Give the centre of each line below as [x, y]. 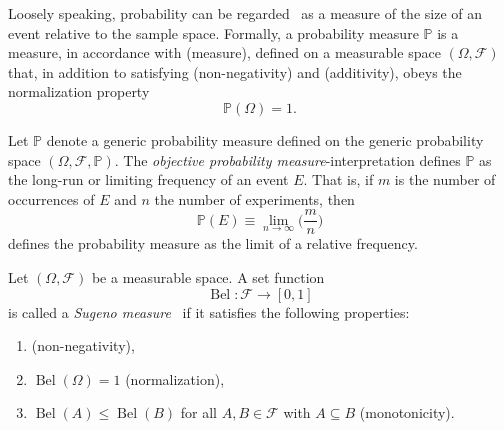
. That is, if [338, 179]
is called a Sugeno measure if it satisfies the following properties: [209, 311]
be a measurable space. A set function [208, 277]
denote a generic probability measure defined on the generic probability [265, 139]
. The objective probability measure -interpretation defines [287, 159]
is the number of [445, 179]
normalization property [79, 91]
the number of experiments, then [254, 198]
